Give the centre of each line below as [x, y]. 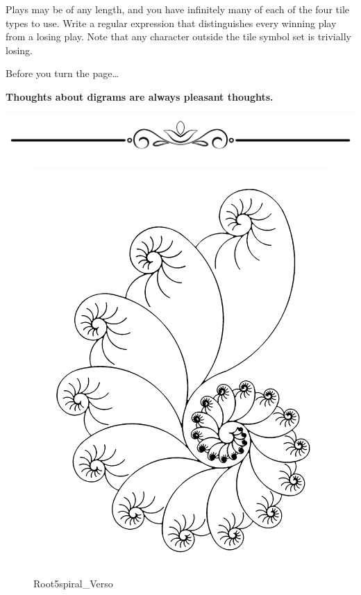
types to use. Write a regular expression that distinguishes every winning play [171, 23]
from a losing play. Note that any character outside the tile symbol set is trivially [178, 36]
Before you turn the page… [62, 73]
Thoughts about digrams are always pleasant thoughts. [140, 96]
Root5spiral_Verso [73, 583]
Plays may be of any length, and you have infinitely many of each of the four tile [177, 9]
